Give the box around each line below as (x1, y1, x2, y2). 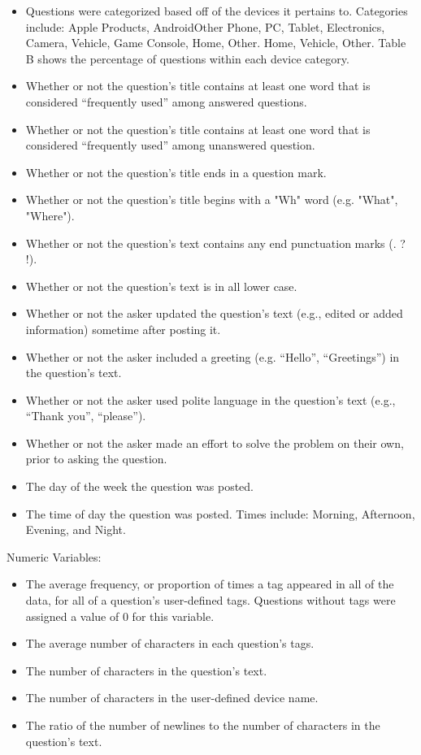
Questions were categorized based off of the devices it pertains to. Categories (25, 2, 408, 19)
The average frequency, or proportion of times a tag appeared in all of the (25, 575, 394, 592)
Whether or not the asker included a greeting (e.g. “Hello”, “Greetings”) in (25, 348, 400, 365)
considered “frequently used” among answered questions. (25, 93, 307, 110)
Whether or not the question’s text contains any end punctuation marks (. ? (25, 234, 406, 251)
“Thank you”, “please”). (25, 407, 146, 424)
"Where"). (25, 206, 75, 223)
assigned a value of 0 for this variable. (25, 607, 215, 624)
